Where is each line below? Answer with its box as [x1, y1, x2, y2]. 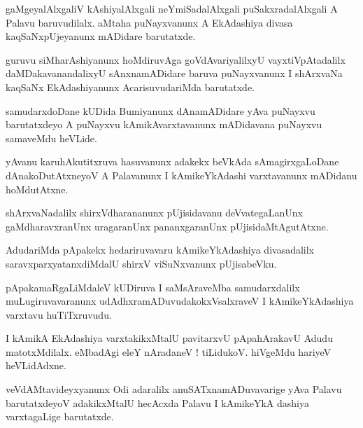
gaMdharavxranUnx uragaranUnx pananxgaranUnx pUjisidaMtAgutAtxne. [6, 219, 329, 233]
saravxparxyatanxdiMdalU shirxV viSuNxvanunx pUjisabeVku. [6, 256, 277, 270]
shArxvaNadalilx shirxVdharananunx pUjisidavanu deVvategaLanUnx [6, 205, 303, 220]
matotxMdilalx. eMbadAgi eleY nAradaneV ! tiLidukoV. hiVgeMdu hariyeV [6, 344, 332, 359]
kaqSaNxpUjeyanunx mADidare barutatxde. [6, 29, 196, 43]
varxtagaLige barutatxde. [6, 409, 114, 424]
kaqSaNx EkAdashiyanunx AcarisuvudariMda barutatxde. [6, 79, 255, 94]
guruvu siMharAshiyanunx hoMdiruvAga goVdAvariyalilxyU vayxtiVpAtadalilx [6, 52, 346, 67]
